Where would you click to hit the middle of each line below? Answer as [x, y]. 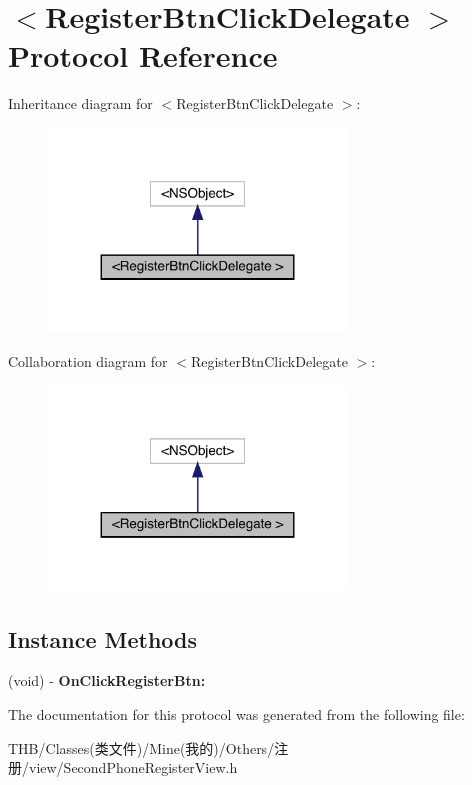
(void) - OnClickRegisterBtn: [107, 680]
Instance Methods [102, 638]
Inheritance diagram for [80, 103]
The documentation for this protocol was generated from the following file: [236, 714]
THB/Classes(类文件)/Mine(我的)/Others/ [141, 747]
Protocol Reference [143, 55]
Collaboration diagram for [88, 360]
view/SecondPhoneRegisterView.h [133, 767]
